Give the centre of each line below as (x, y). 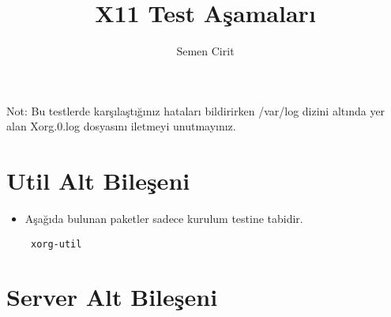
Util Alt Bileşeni (98, 181)
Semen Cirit (205, 51)
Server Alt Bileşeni (112, 297)
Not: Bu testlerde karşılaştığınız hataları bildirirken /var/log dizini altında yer (196, 110)
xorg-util (56, 244)
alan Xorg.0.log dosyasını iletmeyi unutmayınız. (121, 126)
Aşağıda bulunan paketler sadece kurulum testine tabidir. (164, 219)
